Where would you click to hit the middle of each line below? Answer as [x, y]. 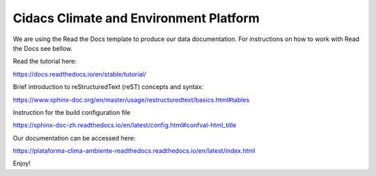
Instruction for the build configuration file [72, 112]
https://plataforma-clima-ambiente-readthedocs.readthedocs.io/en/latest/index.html [134, 151]
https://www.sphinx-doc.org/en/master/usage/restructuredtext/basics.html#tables [131, 99]
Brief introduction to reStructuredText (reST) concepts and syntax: [108, 87]
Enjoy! [22, 163]
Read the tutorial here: [45, 61]
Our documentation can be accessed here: [74, 138]
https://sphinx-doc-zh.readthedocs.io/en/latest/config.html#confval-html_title [125, 125]
